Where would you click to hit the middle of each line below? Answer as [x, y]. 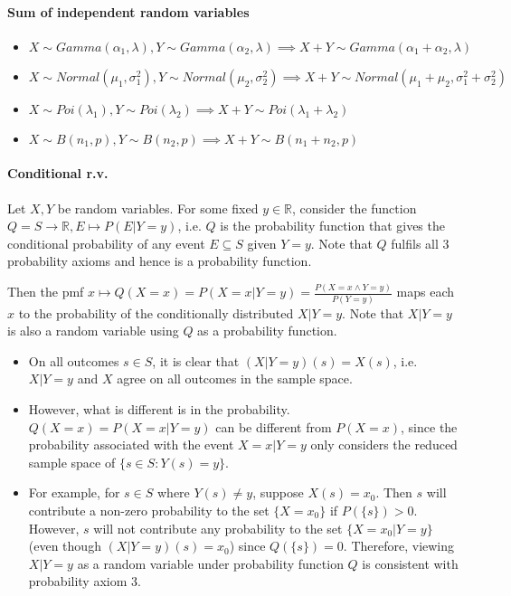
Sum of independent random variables [128, 11]
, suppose [278, 492]
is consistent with [410, 563]
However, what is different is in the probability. [159, 408]
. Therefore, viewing [399, 546]
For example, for [74, 492]
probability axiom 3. [85, 581]
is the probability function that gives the [332, 226]
